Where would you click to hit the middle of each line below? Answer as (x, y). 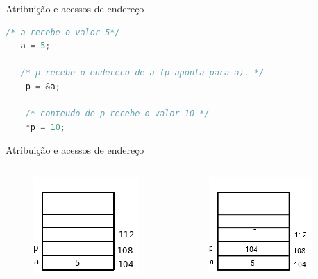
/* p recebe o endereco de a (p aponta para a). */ (142, 73)
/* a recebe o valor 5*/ (63, 32)
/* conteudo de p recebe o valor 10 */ (117, 114)
